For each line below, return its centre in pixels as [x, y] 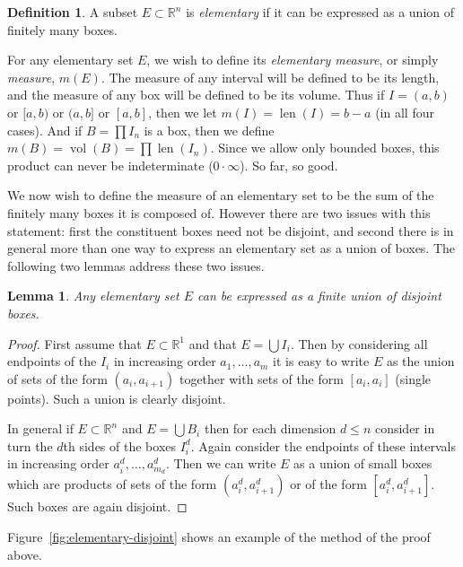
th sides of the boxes [120, 445]
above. [25, 554]
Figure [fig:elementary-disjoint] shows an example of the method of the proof [219, 536]
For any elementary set [70, 60]
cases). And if [45, 130]
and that [213, 343]
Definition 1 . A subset [73, 12]
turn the [30, 445]
